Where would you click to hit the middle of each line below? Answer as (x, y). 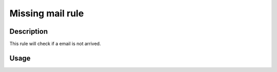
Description (29, 31)
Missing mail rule (47, 13)
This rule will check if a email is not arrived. (55, 44)
